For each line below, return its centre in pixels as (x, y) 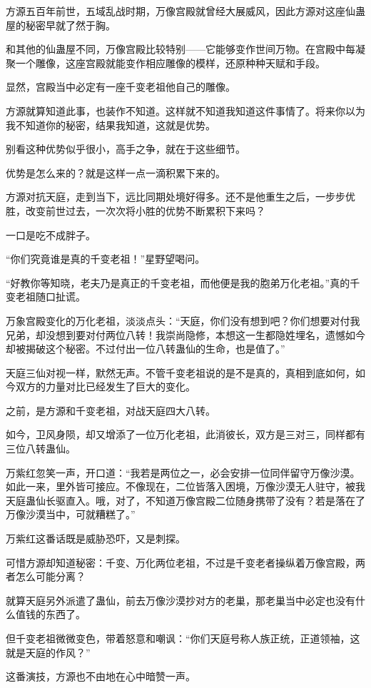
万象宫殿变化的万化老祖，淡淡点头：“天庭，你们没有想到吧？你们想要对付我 (183, 320)
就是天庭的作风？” (48, 652)
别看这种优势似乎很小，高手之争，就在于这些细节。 (126, 149)
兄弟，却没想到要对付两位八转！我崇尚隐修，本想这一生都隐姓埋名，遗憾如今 (185, 334)
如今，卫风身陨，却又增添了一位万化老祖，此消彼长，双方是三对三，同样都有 (185, 434)
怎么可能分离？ (50, 576)
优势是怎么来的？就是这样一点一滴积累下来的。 (116, 172)
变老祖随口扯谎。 (46, 297)
